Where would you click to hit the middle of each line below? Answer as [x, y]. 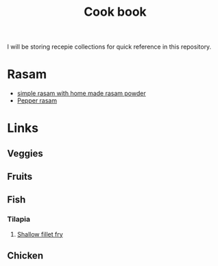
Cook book [115, 12]
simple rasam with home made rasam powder [81, 94]
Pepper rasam [37, 101]
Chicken [25, 256]
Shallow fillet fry [40, 234]
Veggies [25, 154]
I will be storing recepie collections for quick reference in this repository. [109, 47]
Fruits [20, 177]
